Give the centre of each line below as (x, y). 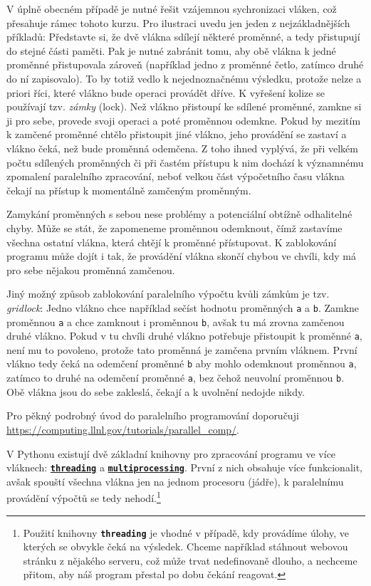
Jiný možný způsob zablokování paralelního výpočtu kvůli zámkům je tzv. (168, 294)
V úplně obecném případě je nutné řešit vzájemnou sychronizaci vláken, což (172, 9)
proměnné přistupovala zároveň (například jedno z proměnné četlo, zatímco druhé (185, 64)
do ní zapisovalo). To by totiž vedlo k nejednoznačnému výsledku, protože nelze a (184, 78)
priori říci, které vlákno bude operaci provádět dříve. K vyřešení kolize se (166, 92)
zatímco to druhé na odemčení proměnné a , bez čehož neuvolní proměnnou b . (176, 378)
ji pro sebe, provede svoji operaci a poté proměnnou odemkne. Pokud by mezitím (184, 120)
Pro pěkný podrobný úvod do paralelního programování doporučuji (153, 415)
